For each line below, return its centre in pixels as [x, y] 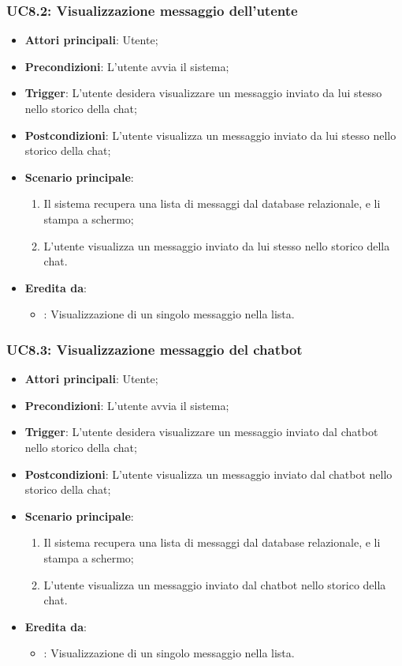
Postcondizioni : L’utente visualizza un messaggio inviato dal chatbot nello [208, 474]
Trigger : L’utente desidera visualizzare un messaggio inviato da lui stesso [203, 93]
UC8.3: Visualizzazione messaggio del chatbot [154, 349]
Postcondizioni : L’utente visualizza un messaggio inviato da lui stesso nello [210, 135]
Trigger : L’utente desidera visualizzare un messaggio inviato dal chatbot [201, 432]
